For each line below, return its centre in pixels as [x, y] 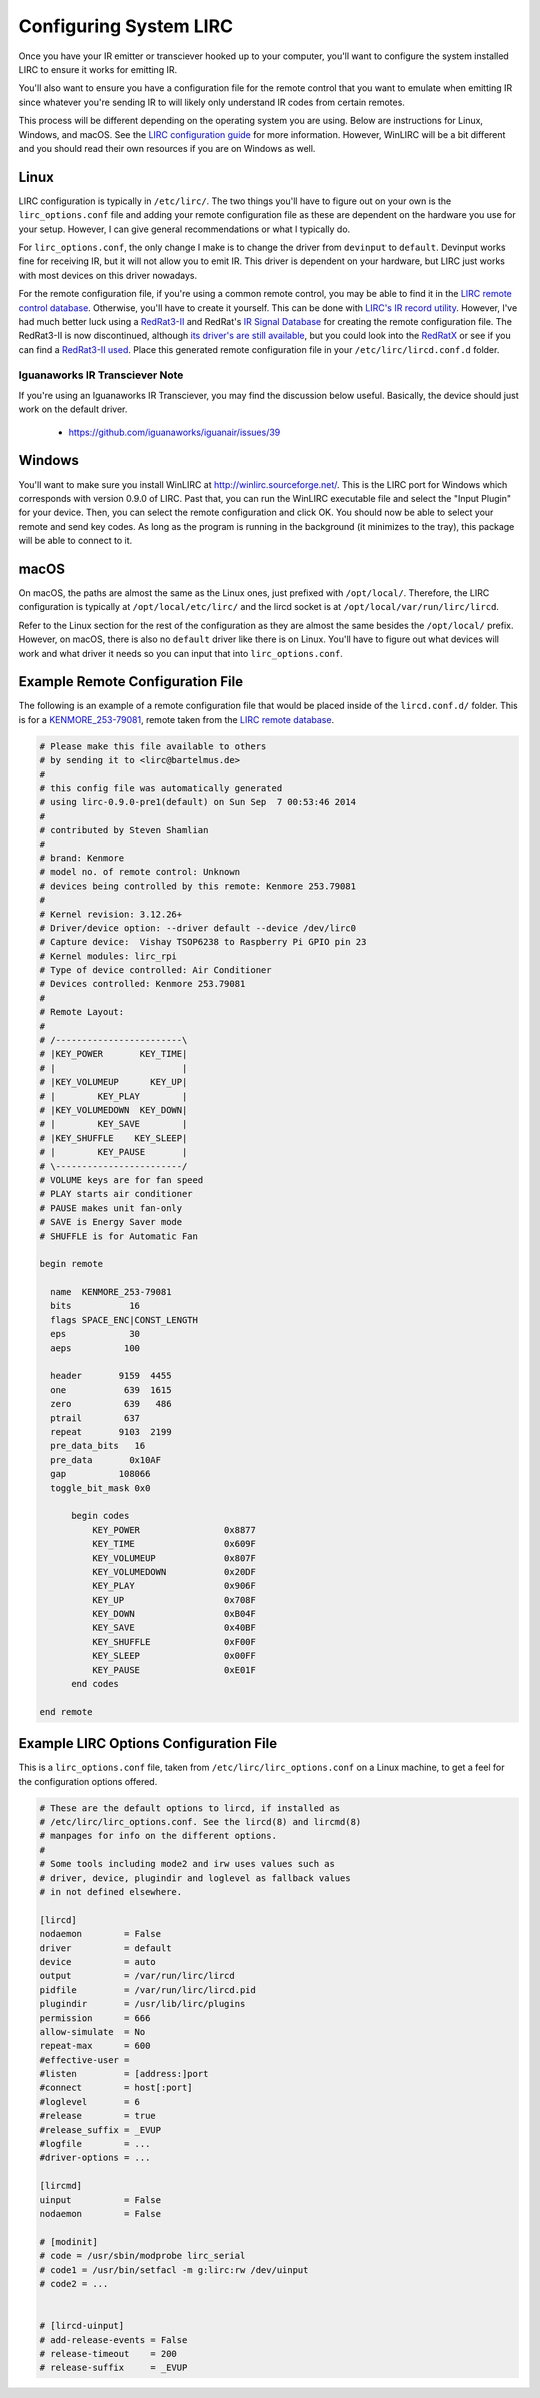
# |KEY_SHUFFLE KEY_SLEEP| [113, 1138]
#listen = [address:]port [124, 2074]
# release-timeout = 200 [108, 2353]
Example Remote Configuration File [131, 681]
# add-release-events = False [113, 2339]
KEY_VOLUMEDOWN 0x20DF [174, 1571]
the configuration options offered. [88, 1781]
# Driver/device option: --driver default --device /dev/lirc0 [198, 928]
